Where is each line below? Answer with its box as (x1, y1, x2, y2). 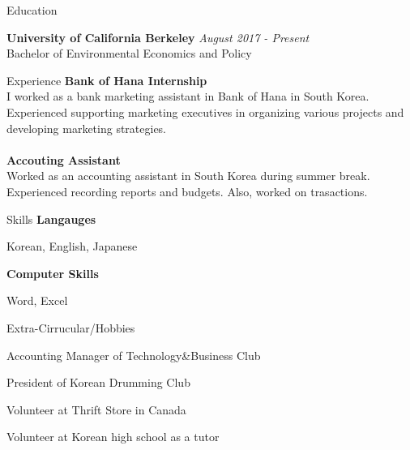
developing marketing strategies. (6, 119, 167, 136)
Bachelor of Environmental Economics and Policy (6, 45, 252, 62)
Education (6, 2, 58, 18)
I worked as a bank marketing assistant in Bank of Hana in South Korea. (6, 88, 369, 105)
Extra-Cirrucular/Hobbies (6, 319, 135, 336)
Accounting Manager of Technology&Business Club (6, 346, 261, 363)
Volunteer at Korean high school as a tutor (6, 428, 220, 445)
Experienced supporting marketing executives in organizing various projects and (6, 103, 404, 120)
